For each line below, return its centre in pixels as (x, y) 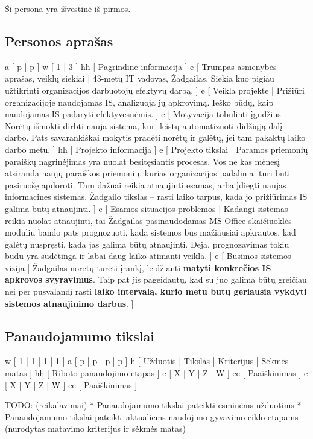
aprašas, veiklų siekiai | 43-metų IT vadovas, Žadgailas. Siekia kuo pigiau (140, 78)
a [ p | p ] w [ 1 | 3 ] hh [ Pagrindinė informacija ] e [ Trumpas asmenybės (141, 66)
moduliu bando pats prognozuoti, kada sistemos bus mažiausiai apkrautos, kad (150, 232)
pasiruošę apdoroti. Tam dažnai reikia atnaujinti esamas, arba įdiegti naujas (146, 184)
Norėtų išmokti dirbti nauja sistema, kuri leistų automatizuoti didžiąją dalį (144, 125)
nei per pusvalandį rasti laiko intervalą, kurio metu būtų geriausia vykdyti (156, 291)
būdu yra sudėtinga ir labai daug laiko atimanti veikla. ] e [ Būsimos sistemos (148, 256)
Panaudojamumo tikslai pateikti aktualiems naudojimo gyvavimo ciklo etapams (152, 416)
